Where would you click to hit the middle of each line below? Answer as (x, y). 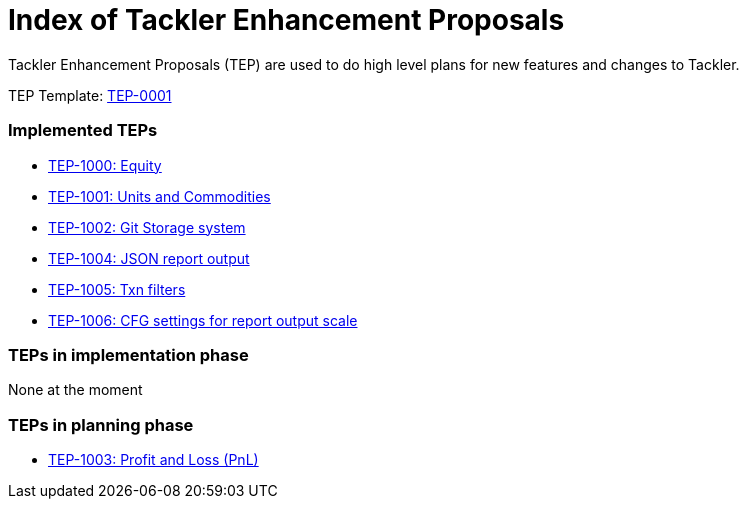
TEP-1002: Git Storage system (147, 227)
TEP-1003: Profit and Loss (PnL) (153, 459)
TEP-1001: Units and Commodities (159, 196)
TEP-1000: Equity (105, 165)
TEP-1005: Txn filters (117, 289)
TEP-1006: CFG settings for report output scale (203, 320)
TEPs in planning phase (101, 424)
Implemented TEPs (83, 130)
